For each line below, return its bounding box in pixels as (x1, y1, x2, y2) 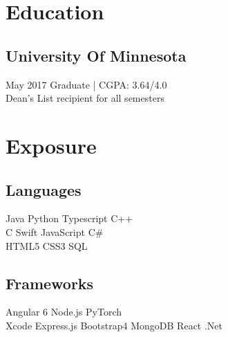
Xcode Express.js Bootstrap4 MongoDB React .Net (6, 318, 223, 332)
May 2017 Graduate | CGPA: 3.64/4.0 (6, 77, 167, 91)
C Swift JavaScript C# (6, 224, 104, 239)
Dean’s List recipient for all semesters (6, 91, 164, 105)
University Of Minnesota (6, 44, 187, 66)
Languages (6, 179, 82, 200)
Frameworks (6, 272, 94, 293)
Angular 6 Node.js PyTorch (6, 304, 122, 319)
